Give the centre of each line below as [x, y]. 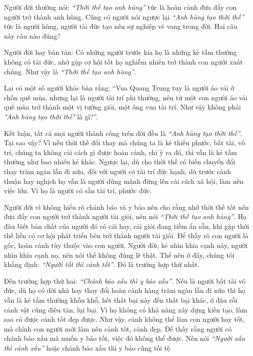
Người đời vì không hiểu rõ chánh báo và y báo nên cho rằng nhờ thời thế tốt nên [126, 207]
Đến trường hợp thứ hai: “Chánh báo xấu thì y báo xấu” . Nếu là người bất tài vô [125, 280]
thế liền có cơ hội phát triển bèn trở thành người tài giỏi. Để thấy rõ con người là [126, 235]
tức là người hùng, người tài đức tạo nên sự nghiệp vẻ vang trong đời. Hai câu [121, 26]
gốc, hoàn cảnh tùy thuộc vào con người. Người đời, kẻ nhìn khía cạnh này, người [126, 245]
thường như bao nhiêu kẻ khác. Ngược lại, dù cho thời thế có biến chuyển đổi [120, 162]
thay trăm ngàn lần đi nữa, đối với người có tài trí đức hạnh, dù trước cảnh [117, 171]
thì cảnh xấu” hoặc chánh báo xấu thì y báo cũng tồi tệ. [88, 348]
